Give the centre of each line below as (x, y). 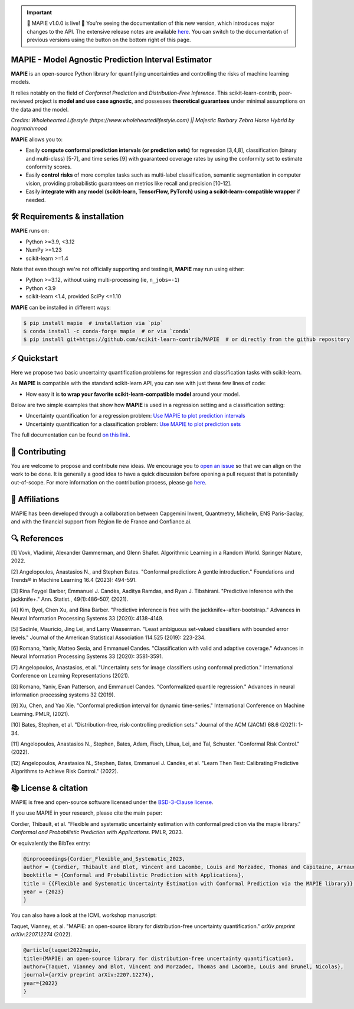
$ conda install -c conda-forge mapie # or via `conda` (107, 331)
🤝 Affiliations (35, 499)
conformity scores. (49, 167)
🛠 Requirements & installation (67, 217)
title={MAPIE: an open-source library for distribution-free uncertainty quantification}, (159, 958)
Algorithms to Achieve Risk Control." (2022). (65, 772)
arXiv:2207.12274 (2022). (41, 935)
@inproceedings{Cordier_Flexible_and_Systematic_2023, (104, 859)
